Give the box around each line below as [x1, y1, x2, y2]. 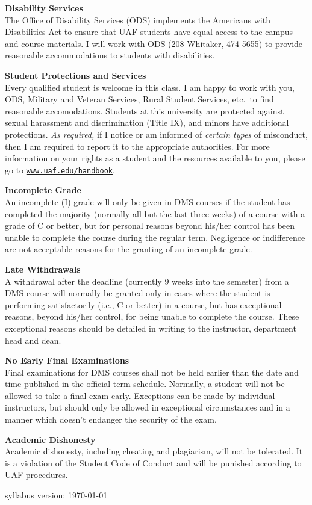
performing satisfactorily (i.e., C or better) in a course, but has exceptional [5, 298, 282, 311]
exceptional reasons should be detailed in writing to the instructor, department [5, 321, 296, 334]
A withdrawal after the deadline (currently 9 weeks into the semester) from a [5, 274, 289, 287]
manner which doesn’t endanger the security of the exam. [5, 413, 217, 426]
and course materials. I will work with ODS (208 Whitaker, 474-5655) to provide [5, 37, 303, 49]
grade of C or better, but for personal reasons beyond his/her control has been [5, 219, 295, 232]
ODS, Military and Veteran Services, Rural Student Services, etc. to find [5, 93, 274, 105]
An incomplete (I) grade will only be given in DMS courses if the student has [5, 195, 290, 208]
